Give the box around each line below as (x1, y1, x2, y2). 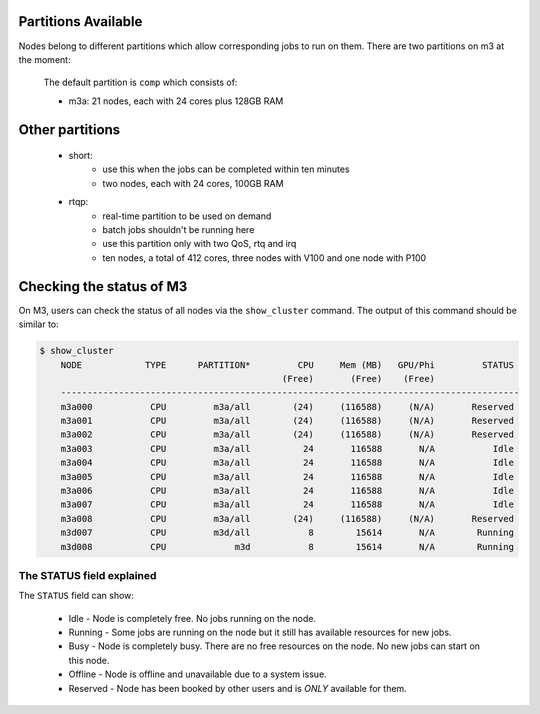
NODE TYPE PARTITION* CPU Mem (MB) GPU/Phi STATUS (60, 359, 515, 370)
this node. (68, 654, 110, 666)
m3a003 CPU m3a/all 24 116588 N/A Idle (60, 443, 515, 454)
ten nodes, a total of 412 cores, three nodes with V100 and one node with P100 (102, 251, 427, 264)
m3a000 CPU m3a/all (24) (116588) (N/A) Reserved (60, 401, 515, 412)
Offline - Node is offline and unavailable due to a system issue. (68, 668, 327, 680)
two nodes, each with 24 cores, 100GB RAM (102, 177, 284, 189)
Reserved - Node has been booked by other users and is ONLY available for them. (68, 682, 407, 694)
